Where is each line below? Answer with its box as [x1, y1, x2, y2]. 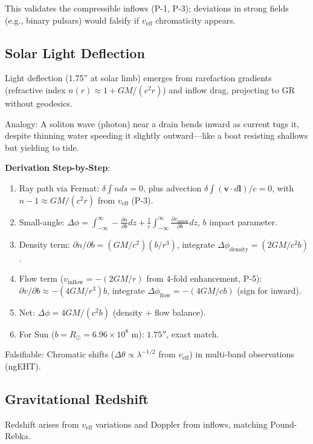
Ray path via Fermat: [19, 181, 100, 194]
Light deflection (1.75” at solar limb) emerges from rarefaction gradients [5, 71, 272, 84]
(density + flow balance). [112, 305, 206, 318]
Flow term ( [19, 272, 64, 285]
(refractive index [5, 83, 66, 96]
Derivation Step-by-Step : [5, 161, 111, 174]
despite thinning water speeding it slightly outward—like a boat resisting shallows [5, 129, 308, 142]
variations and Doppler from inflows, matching [95, 417, 268, 430]
